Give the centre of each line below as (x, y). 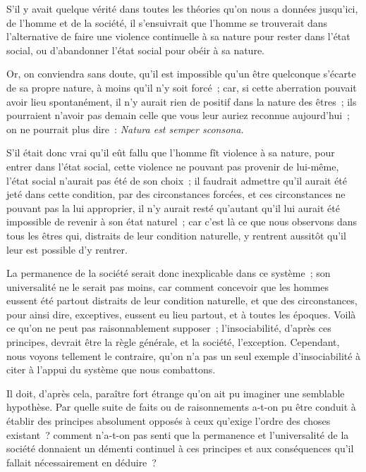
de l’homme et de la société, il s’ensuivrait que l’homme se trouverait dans (167, 22)
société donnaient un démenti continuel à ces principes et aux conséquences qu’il (180, 448)
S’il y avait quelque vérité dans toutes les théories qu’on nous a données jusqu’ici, (182, 8)
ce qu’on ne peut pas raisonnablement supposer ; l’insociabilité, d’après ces (169, 328)
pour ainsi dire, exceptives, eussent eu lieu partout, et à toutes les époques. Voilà (181, 314)
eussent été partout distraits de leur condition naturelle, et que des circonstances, (182, 300)
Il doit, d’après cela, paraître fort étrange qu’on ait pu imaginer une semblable (176, 393)
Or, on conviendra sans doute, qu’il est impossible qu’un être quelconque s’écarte (181, 74)
